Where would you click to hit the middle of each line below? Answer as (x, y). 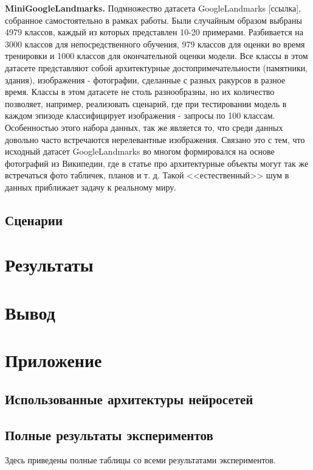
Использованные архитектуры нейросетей (129, 398)
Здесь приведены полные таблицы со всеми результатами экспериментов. (140, 460)
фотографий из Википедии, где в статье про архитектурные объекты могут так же (157, 163)
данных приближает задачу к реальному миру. (91, 187)
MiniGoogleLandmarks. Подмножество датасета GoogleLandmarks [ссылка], (153, 8)
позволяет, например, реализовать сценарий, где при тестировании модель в (146, 103)
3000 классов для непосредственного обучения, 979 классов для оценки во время (155, 44)
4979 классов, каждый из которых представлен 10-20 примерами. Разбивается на (154, 32)
